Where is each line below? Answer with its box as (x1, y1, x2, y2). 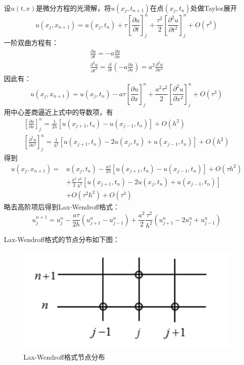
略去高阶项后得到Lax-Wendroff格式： (4, 201, 120, 211)
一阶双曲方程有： (4, 37, 58, 48)
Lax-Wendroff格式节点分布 (23, 351, 105, 362)
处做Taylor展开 (190, 3, 237, 13)
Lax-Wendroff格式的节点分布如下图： (4, 234, 120, 244)
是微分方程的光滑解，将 (36, 3, 111, 13)
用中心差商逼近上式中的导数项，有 (4, 106, 113, 117)
